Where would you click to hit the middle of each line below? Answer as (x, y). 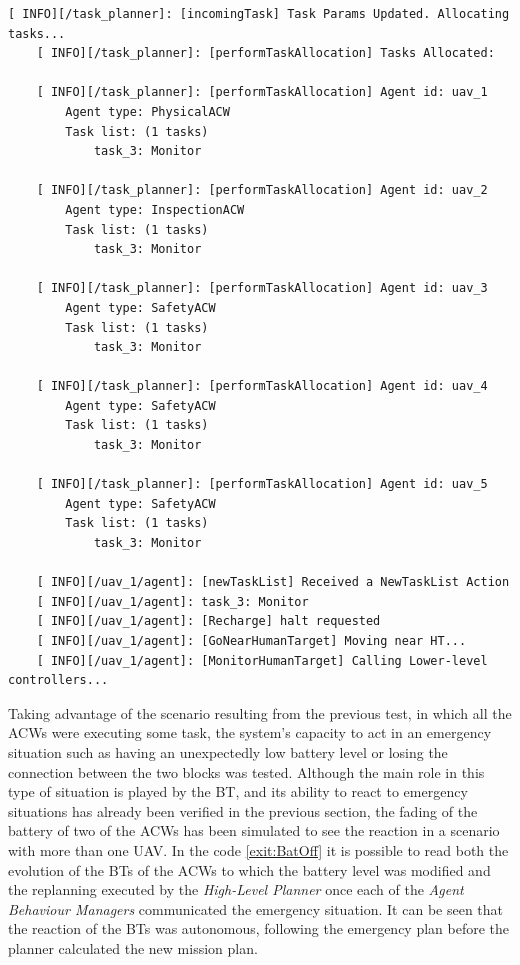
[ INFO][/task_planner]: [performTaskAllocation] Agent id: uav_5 (262, 484)
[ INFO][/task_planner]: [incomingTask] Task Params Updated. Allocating (259, 14)
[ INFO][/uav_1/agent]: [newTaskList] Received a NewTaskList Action (273, 582)
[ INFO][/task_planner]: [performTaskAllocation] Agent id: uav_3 (262, 288)
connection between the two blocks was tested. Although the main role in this (246, 771)
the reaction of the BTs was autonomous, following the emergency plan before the (259, 928)
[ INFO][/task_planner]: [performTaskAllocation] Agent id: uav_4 (262, 386)
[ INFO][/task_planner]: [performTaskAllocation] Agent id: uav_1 (262, 92)
